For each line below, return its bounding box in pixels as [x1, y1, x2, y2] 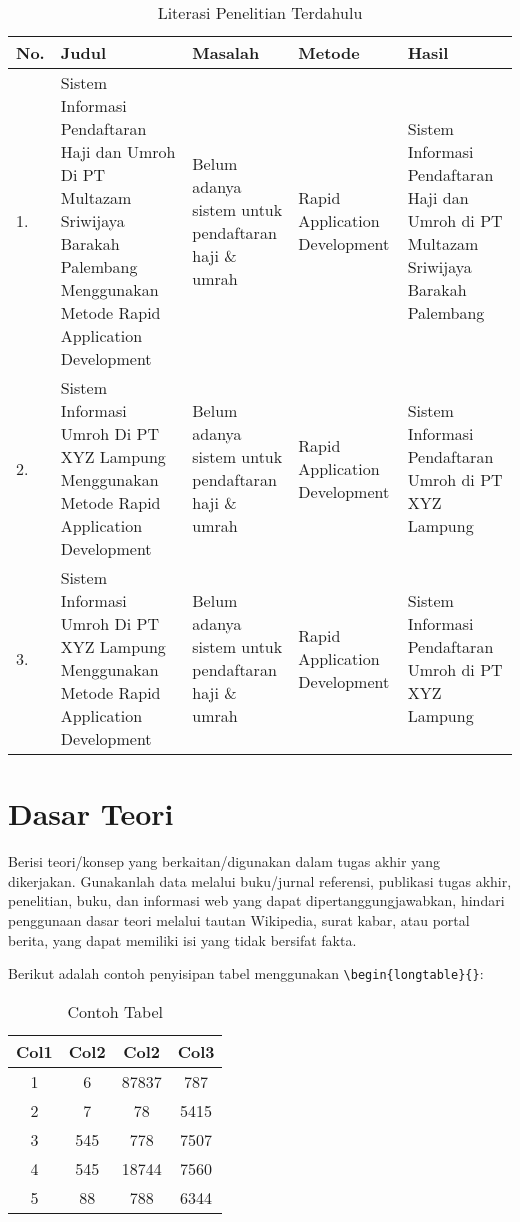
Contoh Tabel [67, 999, 164, 1023]
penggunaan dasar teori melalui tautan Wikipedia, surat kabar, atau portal [8, 909, 470, 930]
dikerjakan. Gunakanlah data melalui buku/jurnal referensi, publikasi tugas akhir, [8, 870, 512, 891]
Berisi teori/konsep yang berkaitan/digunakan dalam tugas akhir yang [8, 851, 440, 872]
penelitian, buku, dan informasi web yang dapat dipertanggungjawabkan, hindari [8, 890, 505, 911]
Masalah [192, 41, 260, 64]
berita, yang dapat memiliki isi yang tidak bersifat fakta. [8, 929, 357, 950]
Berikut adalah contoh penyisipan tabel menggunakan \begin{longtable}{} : [8, 963, 484, 984]
